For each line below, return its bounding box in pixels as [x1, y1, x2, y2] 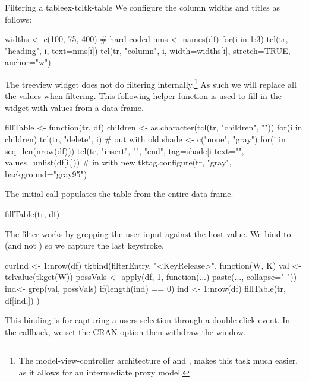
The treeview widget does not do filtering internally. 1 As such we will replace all [5, 76, 297, 90]
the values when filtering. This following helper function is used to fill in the [5, 90, 282, 102]
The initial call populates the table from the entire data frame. [5, 187, 234, 200]
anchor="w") [5, 56, 51, 68]
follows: [5, 12, 32, 25]
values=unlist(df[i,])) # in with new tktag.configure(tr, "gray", [5, 156, 232, 168]
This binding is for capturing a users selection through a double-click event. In [5, 314, 291, 326]
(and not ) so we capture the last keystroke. [5, 239, 164, 252]
